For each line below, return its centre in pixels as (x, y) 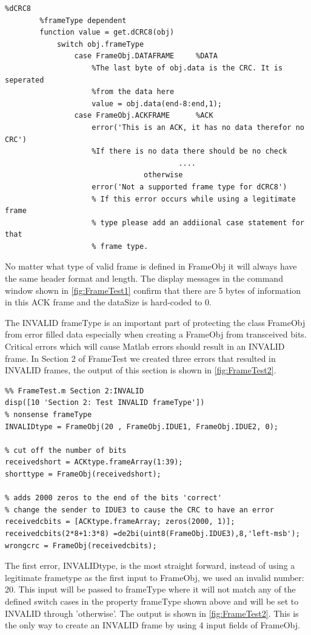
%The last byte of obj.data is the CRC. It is (187, 68)
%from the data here (133, 92)
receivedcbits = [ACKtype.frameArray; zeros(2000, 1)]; (120, 522)
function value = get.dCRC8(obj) (107, 32)
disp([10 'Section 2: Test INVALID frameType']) (105, 403)
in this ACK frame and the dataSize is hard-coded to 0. (108, 302)
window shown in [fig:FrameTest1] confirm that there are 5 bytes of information (153, 290)
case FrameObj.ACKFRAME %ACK (144, 116)
